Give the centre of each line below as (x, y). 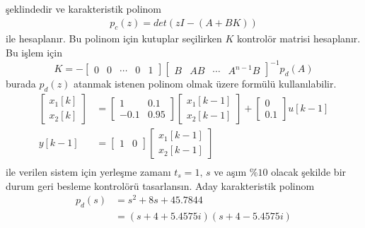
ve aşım (230, 172)
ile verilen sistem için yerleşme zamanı (88, 172)
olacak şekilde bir (309, 172)
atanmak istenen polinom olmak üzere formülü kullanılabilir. (205, 84)
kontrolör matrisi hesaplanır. (299, 38)
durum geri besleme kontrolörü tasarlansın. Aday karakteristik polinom (160, 185)
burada (21, 84)
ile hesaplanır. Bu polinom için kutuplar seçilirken (114, 38)
